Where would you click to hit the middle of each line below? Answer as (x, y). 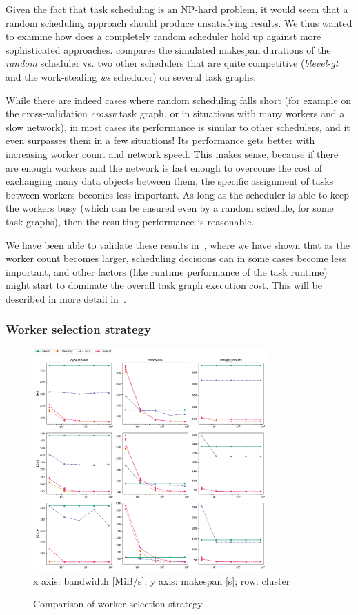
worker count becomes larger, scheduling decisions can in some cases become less (176, 258)
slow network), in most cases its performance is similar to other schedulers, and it (178, 127)
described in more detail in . (66, 298)
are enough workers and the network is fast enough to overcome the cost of (164, 167)
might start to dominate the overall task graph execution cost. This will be (164, 285)
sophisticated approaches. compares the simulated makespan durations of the (168, 49)
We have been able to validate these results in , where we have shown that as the (178, 244)
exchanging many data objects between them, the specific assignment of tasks (170, 181)
